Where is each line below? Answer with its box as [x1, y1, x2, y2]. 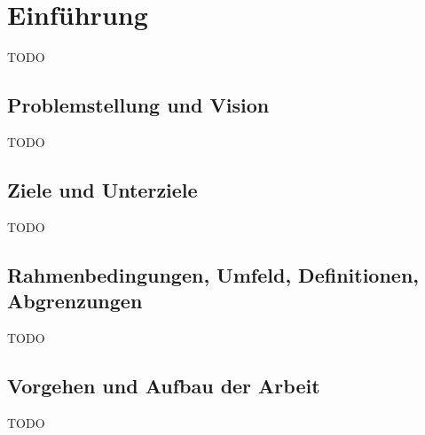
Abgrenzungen [7, 287, 143, 315]
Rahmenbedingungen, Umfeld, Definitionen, [7, 260, 420, 288]
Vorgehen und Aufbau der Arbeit [7, 371, 320, 399]
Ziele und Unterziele [7, 175, 198, 203]
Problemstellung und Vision [7, 91, 270, 119]
